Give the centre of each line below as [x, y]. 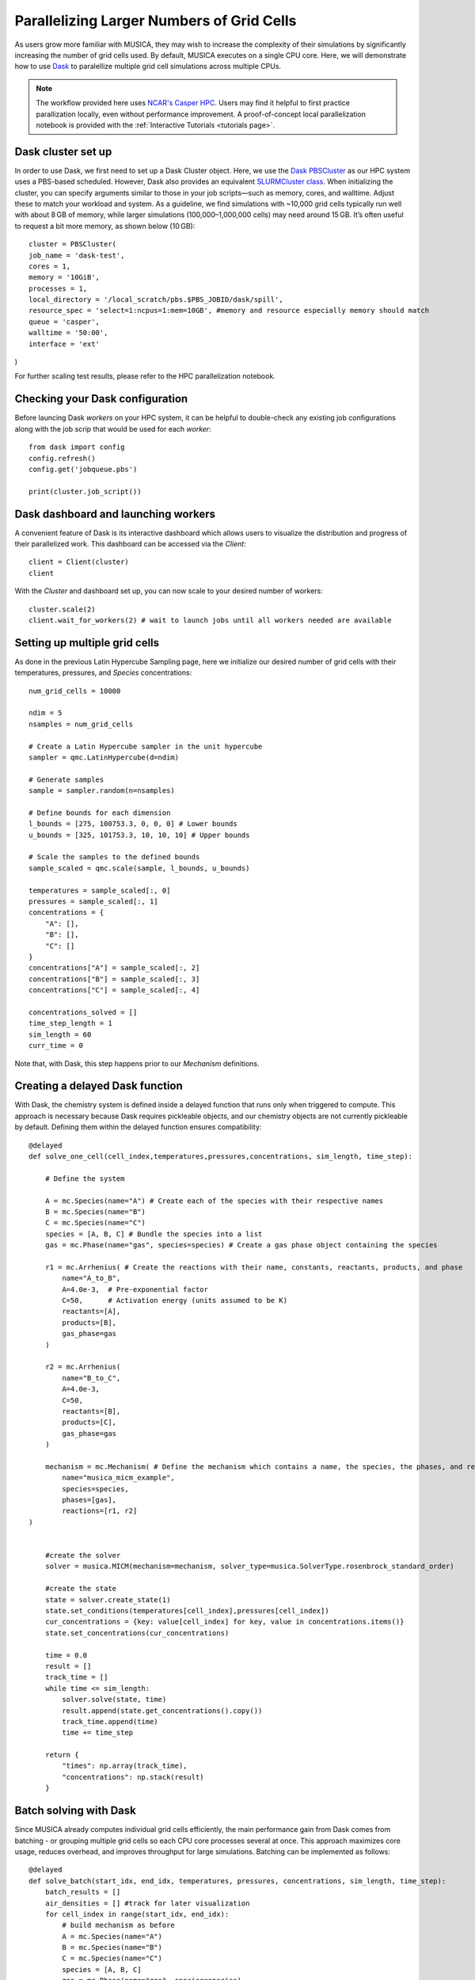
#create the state [81, 1589]
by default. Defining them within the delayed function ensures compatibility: [138, 1127]
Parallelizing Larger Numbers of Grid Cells [156, 21]
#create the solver [83, 1555]
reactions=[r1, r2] [100, 1511]
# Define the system [85, 1178]
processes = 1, [58, 288]
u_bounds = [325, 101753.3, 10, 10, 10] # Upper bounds [139, 835]
